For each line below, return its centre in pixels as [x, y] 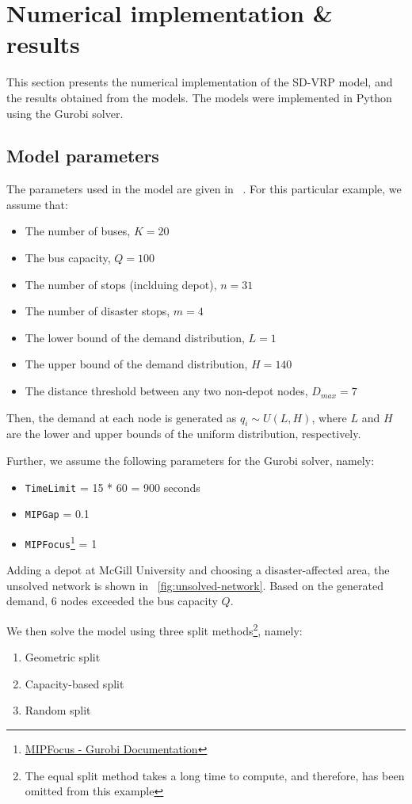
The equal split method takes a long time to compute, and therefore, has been [215, 775]
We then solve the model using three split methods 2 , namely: [154, 629]
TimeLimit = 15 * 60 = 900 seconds [113, 487]
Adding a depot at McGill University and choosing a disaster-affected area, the [198, 570]
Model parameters [83, 156]
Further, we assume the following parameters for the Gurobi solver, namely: [191, 461]
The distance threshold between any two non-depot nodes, [166, 391]
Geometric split [63, 657]
